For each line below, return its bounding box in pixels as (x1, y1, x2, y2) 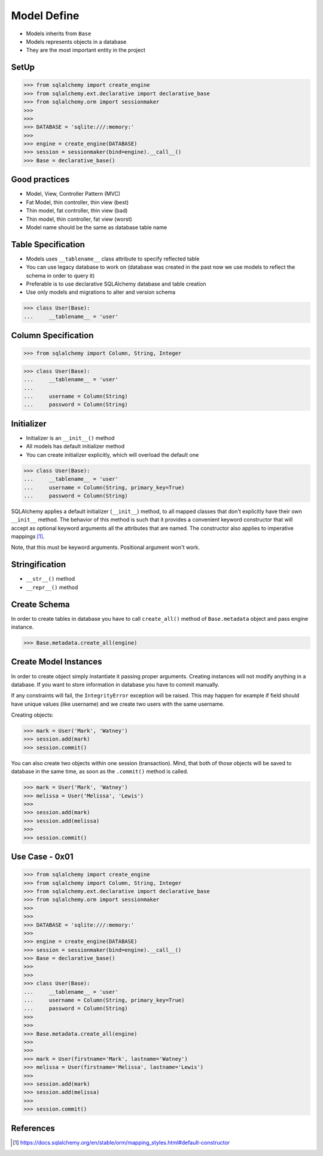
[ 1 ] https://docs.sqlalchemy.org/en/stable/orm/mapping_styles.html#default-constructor (13, 1139, 230, 1146)
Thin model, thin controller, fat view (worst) (26, 216, 133, 223)
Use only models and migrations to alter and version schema (26, 289, 176, 296)
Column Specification (11, 330, 94, 341)
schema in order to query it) (26, 272, 95, 279)
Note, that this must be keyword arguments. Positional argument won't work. (11, 544, 200, 551)
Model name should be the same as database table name (26, 223, 167, 230)
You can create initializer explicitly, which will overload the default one (26, 451, 199, 458)
